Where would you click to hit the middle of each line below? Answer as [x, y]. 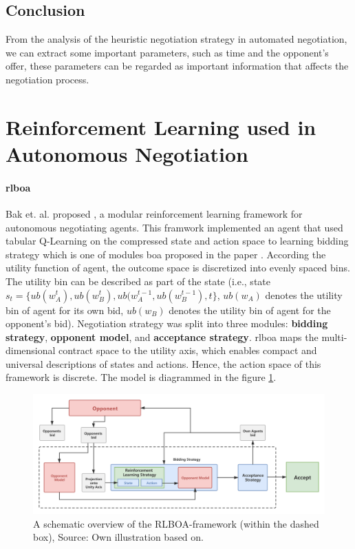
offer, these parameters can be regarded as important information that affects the [177, 66]
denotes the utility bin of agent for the [250, 310]
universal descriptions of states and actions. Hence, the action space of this [163, 363]
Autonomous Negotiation [127, 153]
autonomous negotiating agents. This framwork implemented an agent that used [174, 227]
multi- [334, 336]
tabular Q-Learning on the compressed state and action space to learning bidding [177, 241]
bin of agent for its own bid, [65, 310]
